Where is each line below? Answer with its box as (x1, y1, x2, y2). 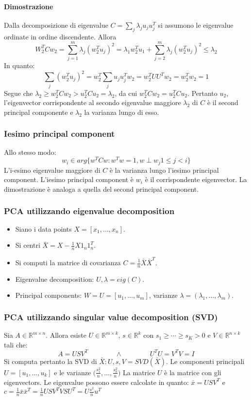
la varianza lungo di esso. (84, 107, 159, 117)
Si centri (15, 240, 40, 250)
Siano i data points (15, 223, 72, 234)
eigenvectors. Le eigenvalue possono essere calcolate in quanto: (4, 377, 189, 387)
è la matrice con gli (164, 367, 221, 377)
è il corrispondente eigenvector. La (145, 174, 247, 184)
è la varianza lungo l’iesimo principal (109, 164, 219, 175)
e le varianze (54, 367, 91, 377)
